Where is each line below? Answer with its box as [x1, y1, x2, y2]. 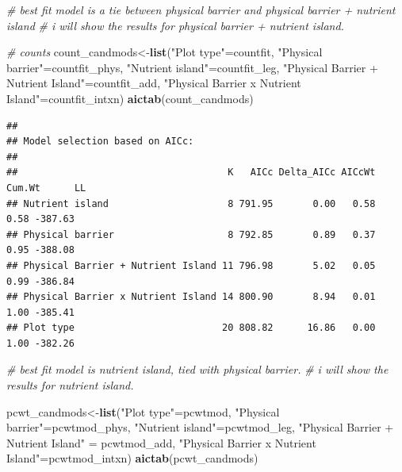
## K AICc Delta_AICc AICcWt [6, 167, 376, 178]
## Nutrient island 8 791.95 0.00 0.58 [6, 198, 376, 209]
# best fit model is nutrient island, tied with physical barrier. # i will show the [6, 361, 389, 378]
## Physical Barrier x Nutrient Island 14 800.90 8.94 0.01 [6, 291, 376, 303]
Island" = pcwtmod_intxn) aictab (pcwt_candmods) [6, 450, 258, 466]
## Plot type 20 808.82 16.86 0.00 [6, 322, 376, 334]
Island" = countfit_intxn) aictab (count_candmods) [6, 90, 254, 106]
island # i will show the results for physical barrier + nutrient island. [6, 17, 344, 33]
